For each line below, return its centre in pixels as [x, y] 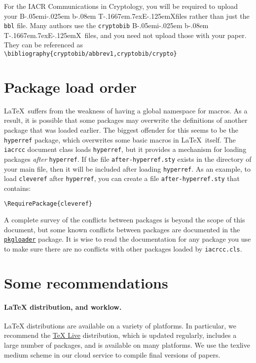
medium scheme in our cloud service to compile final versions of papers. [112, 354]
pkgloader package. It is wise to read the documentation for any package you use [128, 239]
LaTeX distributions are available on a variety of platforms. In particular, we [120, 325]
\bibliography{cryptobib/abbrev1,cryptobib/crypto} [91, 54]
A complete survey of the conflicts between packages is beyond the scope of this [125, 220]
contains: [18, 188]
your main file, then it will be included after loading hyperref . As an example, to [128, 168]
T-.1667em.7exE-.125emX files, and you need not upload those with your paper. [125, 35]
